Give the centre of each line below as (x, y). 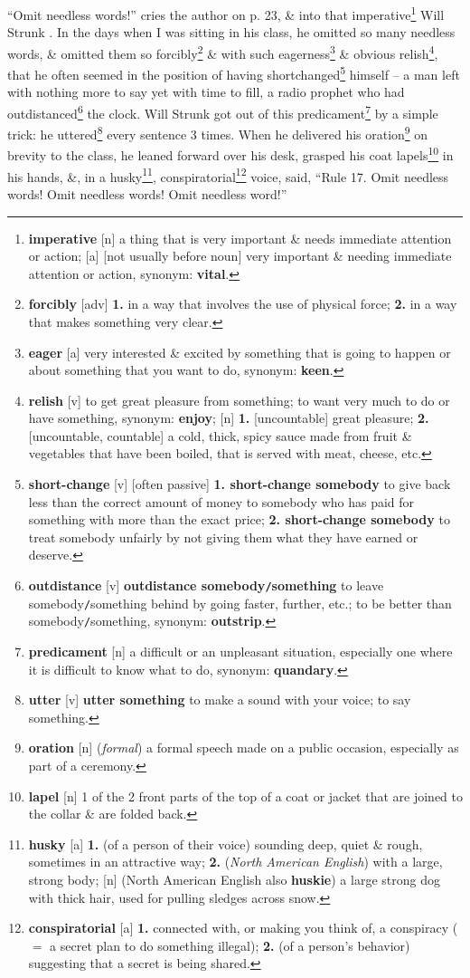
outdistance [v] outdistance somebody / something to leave (206, 585)
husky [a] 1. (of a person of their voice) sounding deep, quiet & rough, (226, 844)
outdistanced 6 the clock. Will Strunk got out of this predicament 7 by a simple (223, 111)
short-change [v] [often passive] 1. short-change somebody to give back (240, 484)
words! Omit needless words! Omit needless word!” (147, 193)
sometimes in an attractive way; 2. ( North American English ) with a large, (235, 862)
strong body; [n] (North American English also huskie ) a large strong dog (234, 879)
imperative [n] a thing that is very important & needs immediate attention (240, 238)
